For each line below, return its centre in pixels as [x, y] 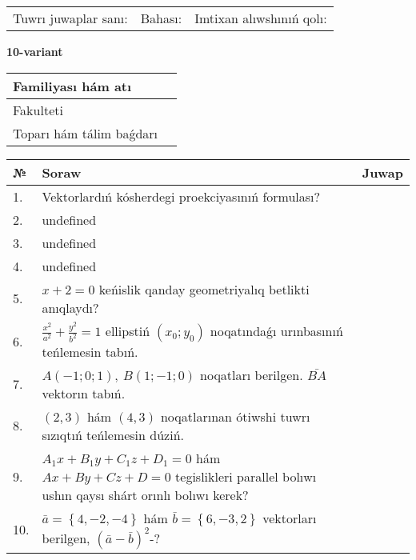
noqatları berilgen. [252, 374]
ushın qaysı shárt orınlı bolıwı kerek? [145, 494]
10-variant [35, 51]
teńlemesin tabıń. [90, 351]
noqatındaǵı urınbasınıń [276, 330]
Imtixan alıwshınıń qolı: [261, 18]
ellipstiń [128, 330]
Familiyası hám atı [72, 86]
